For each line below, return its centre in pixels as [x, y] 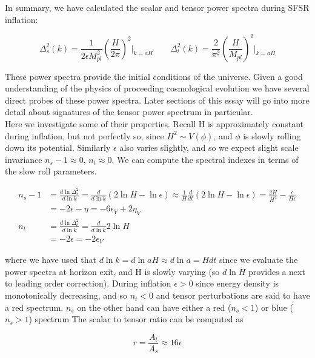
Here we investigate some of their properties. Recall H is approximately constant [154, 124]
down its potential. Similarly [58, 148]
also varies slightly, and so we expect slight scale [209, 148]
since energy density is [237, 283]
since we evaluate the [259, 260]
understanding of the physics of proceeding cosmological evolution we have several [157, 88]
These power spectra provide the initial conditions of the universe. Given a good [154, 76]
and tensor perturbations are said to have [233, 295]
